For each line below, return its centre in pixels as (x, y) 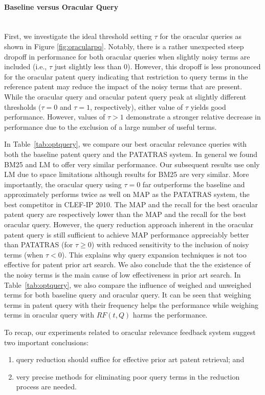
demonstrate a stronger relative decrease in (193, 117)
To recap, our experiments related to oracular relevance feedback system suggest (130, 332)
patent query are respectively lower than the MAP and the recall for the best (125, 214)
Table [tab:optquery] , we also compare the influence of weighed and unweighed (128, 284)
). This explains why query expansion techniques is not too (154, 254)
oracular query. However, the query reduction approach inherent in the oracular (129, 224)
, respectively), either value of (137, 106)
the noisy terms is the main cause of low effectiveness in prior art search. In (123, 275)
